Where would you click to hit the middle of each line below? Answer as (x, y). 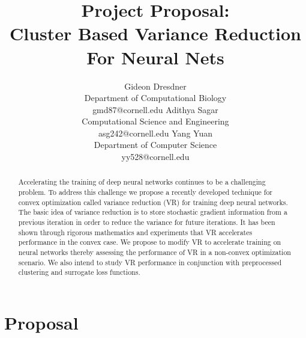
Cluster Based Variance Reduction (155, 33)
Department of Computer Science (155, 145)
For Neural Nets (155, 57)
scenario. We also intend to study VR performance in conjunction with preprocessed (150, 262)
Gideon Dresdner (155, 86)
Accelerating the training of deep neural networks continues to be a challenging (142, 182)
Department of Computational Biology (155, 98)
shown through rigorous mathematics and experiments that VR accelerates (135, 232)
